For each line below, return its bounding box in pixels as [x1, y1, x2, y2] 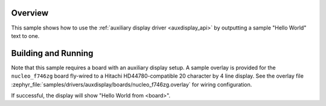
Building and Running [11, 48, 94, 58]
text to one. [11, 32, 40, 39]
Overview [11, 8, 49, 18]
